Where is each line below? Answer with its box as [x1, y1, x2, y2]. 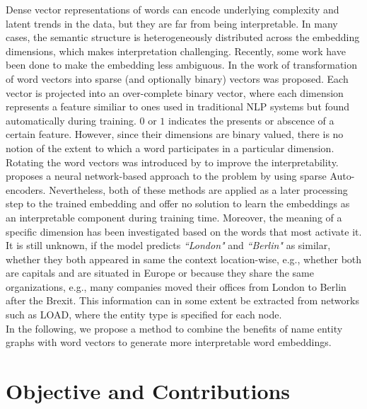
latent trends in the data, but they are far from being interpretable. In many [6, 16, 338, 30]
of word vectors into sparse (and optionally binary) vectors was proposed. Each [6, 71, 349, 86]
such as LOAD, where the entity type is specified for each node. [6, 307, 282, 322]
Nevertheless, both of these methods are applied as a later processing [49, 182, 348, 197]
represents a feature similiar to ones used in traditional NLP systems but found [6, 99, 350, 114]
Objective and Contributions [6, 376, 291, 405]
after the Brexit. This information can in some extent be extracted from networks [6, 293, 359, 308]
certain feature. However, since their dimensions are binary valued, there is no [6, 127, 344, 142]
